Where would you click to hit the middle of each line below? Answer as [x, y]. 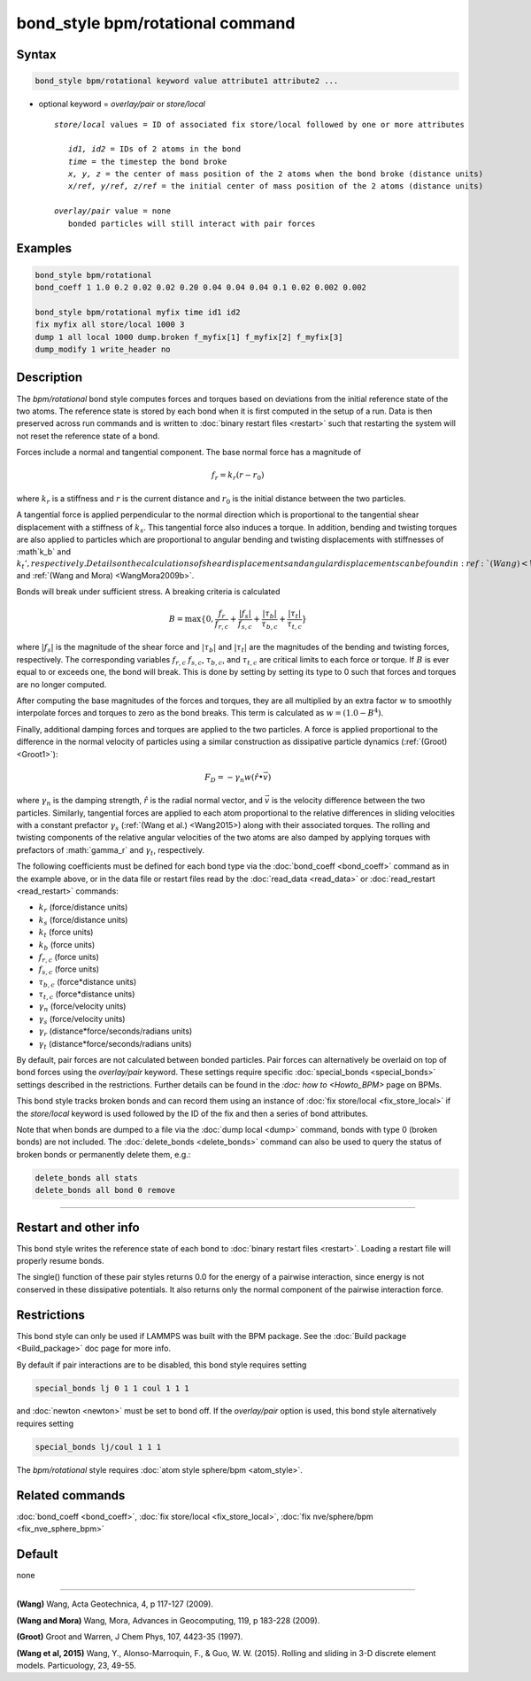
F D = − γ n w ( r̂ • [234, 778]
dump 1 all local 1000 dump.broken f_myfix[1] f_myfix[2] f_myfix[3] [189, 337]
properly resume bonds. [60, 1261]
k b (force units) [67, 945]
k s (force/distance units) [83, 921]
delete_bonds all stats [87, 1177]
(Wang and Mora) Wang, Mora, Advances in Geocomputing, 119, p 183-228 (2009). [168, 1620]
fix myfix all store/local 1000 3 [110, 325]
